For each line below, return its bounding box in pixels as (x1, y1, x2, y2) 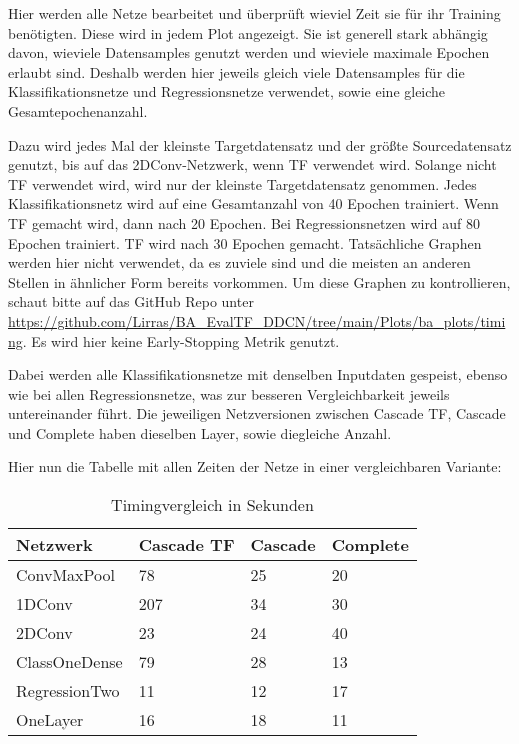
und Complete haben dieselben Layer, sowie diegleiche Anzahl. (8, 422, 392, 443)
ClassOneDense (16, 650, 123, 674)
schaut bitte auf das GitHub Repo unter (8, 291, 254, 312)
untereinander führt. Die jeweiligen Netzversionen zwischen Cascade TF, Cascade (8, 403, 506, 424)
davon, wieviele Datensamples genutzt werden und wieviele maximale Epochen (8, 42, 490, 63)
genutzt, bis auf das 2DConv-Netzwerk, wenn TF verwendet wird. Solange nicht (8, 154, 497, 175)
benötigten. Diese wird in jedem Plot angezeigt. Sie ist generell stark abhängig (8, 22, 488, 43)
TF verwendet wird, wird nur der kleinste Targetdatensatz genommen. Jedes (8, 173, 477, 194)
